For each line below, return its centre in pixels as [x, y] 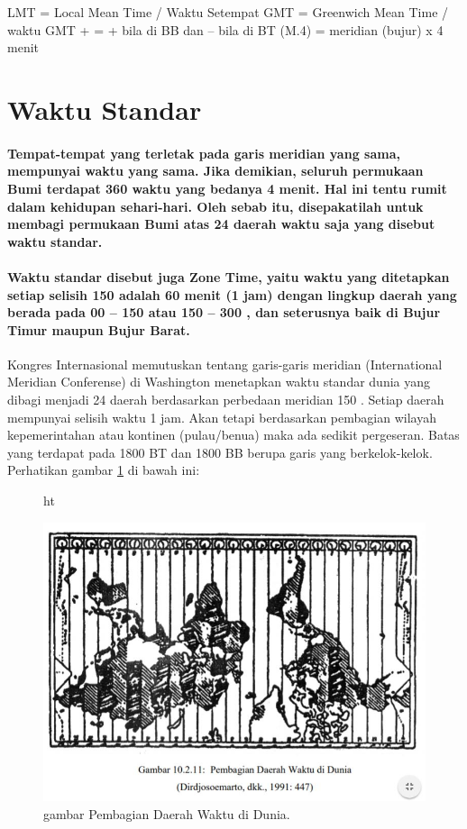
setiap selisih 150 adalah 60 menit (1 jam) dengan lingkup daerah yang [232, 294]
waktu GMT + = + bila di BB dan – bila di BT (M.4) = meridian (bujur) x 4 [225, 29]
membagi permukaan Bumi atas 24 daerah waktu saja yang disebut [221, 224]
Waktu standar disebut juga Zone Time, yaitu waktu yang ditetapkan [229, 276]
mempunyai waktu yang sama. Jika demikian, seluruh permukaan [215, 171]
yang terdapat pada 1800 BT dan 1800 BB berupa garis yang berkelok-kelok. [220, 452]
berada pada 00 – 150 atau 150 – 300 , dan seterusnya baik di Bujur [224, 312]
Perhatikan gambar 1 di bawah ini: [104, 470]
